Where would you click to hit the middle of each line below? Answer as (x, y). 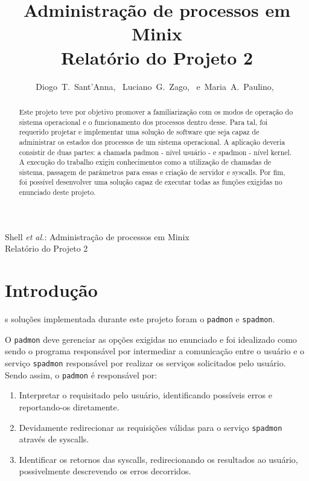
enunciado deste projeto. (57, 192)
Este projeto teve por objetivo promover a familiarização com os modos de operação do (156, 111)
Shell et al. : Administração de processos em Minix (97, 236)
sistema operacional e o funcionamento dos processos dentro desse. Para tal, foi (143, 122)
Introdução (51, 290)
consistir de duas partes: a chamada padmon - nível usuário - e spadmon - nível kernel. (155, 152)
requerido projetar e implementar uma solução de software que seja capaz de (139, 132)
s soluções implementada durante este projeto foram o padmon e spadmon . (140, 319)
